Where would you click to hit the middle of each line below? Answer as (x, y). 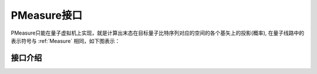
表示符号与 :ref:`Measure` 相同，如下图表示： (65, 41)
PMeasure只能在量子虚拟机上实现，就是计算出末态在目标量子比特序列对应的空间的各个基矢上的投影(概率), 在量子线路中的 (158, 33)
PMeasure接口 (46, 15)
